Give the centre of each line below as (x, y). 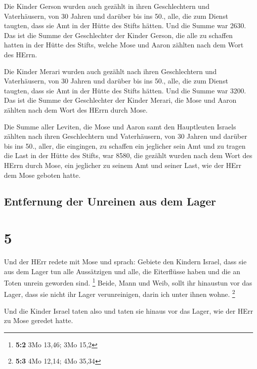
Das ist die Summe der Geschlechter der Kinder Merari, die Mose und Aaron (120, 100)
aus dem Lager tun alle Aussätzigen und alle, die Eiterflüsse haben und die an (122, 271)
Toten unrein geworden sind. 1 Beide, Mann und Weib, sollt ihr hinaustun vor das (128, 282)
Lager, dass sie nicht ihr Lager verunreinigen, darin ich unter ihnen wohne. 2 (120, 293)
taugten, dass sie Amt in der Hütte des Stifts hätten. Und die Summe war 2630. (125, 25)
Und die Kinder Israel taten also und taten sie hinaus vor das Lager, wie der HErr (128, 310)
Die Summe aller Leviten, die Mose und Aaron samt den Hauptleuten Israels (120, 126)
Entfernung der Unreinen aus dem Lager (110, 201)
